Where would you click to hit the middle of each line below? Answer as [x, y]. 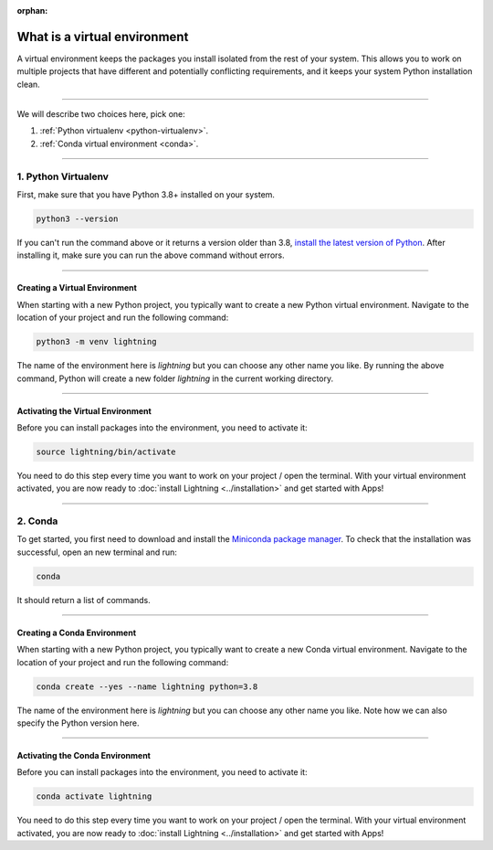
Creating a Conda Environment [77, 632]
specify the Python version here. [79, 723]
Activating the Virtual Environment [84, 410]
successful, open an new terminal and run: [97, 552]
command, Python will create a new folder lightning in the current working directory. [175, 378]
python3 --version [77, 218]
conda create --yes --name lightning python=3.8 [147, 686]
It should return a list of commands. [84, 600]
